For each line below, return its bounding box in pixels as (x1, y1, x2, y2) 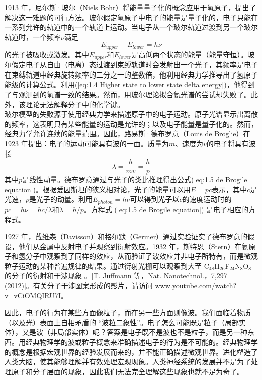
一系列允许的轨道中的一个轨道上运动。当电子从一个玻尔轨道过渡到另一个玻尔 (5, 22, 258, 32)
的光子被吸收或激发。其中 (5, 49, 89, 59)
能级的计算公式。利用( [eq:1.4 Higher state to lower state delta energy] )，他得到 (5, 79, 255, 90)
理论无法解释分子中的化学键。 (25, 99, 124, 109)
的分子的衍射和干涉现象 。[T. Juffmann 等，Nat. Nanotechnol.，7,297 (5, 270, 227, 281)
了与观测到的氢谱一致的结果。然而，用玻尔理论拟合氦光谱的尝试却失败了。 (5, 89, 251, 100)
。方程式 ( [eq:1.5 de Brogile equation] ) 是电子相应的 (83, 204, 248, 214)
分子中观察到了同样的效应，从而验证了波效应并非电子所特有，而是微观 (25, 251, 258, 261)
